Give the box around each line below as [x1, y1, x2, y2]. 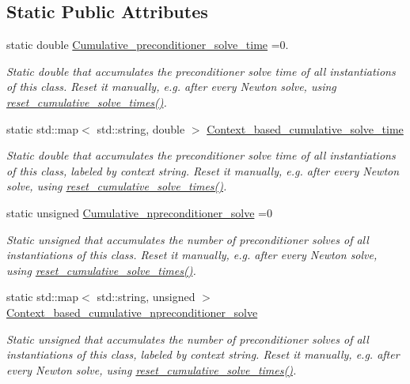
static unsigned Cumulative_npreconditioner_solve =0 [6, 204, 272, 220]
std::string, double [97, 120, 185, 137]
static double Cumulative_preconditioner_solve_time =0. [6, 36, 289, 53]
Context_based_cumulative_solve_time [207, 120, 404, 137]
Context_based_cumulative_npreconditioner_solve [6, 303, 258, 320]
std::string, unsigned [97, 288, 196, 305]
